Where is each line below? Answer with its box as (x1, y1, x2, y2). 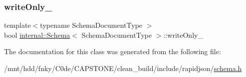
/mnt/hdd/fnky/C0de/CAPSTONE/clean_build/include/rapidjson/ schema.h (4, 63, 242, 73)
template (4, 20, 31, 30)
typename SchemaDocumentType (40, 20, 143, 30)
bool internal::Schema (4, 29, 70, 40)
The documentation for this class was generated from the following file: (4, 46, 221, 57)
